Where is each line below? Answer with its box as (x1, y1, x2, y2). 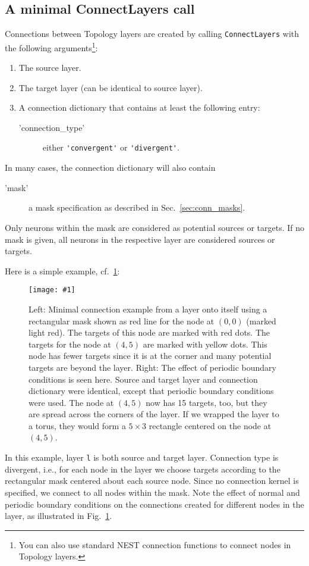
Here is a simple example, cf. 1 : (5, 264, 120, 277)
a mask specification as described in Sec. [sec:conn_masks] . (29, 201, 245, 214)
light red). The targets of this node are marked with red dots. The (29, 326, 270, 339)
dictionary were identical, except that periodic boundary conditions (29, 384, 274, 397)
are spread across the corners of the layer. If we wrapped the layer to (29, 408, 279, 420)
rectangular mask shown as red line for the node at (29, 314, 215, 327)
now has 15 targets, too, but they (146, 396, 267, 408)
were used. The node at (29, 396, 114, 408)
